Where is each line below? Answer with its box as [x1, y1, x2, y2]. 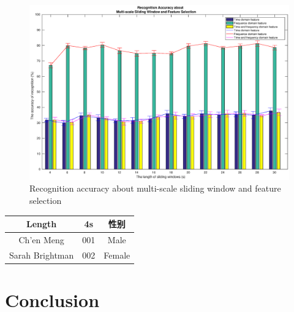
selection [29, 194, 62, 207]
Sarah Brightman [9, 248, 74, 261]
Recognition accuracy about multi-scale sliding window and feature [29, 182, 281, 195]
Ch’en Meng [18, 233, 64, 246]
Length [26, 217, 57, 230]
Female [104, 248, 130, 261]
